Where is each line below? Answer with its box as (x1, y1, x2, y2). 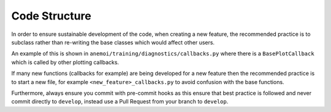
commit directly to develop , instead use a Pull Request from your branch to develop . (11, 98, 229, 105)
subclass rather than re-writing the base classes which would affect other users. (11, 38, 215, 46)
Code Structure (11, 9, 91, 23)
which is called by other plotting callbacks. (11, 58, 120, 66)
